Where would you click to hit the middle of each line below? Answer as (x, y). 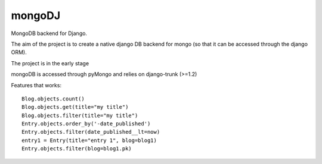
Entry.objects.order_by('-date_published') (86, 124)
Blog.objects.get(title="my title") (75, 107)
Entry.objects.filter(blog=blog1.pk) (77, 149)
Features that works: (36, 85)
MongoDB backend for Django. (49, 33)
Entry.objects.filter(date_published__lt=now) (91, 132)
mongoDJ (36, 15)
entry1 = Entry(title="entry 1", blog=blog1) (89, 140)
